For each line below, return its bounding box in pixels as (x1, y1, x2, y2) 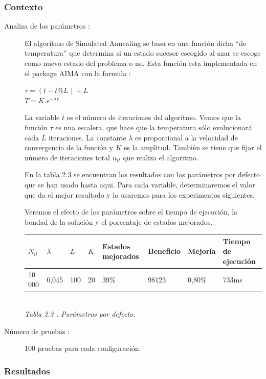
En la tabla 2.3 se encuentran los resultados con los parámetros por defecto (25, 169, 260, 180)
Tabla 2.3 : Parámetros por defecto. (25, 309, 136, 319)
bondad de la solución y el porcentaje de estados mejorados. (25, 216, 213, 227)
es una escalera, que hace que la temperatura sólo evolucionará (55, 122, 252, 132)
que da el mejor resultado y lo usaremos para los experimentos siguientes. (25, 189, 255, 200)
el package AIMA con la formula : (25, 67, 131, 78)
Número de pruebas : (4, 325, 70, 336)
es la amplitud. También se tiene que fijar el (124, 142, 262, 153)
